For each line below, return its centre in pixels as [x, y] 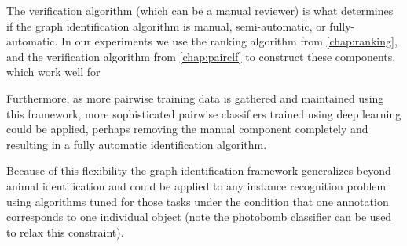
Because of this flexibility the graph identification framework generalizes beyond [199, 170]
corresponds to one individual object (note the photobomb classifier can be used [199, 217]
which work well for [53, 72]
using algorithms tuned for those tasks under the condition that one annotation [198, 201]
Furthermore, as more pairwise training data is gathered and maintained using [195, 98]
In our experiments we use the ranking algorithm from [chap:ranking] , [229, 41]
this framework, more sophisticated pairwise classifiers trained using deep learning [204, 113]
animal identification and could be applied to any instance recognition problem [196, 185]
